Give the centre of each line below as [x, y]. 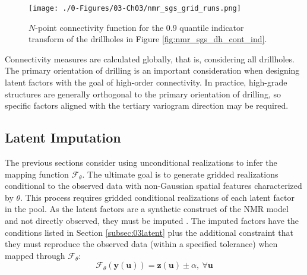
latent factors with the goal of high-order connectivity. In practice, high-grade [146, 82]
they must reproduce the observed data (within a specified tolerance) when [141, 244]
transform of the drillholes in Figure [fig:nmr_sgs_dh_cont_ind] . [148, 39]
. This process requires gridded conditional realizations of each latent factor [157, 197]
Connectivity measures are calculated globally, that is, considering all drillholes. [150, 59]
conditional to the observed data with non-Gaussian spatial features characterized [153, 186]
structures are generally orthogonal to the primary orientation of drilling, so [143, 94]
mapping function [37, 174]
